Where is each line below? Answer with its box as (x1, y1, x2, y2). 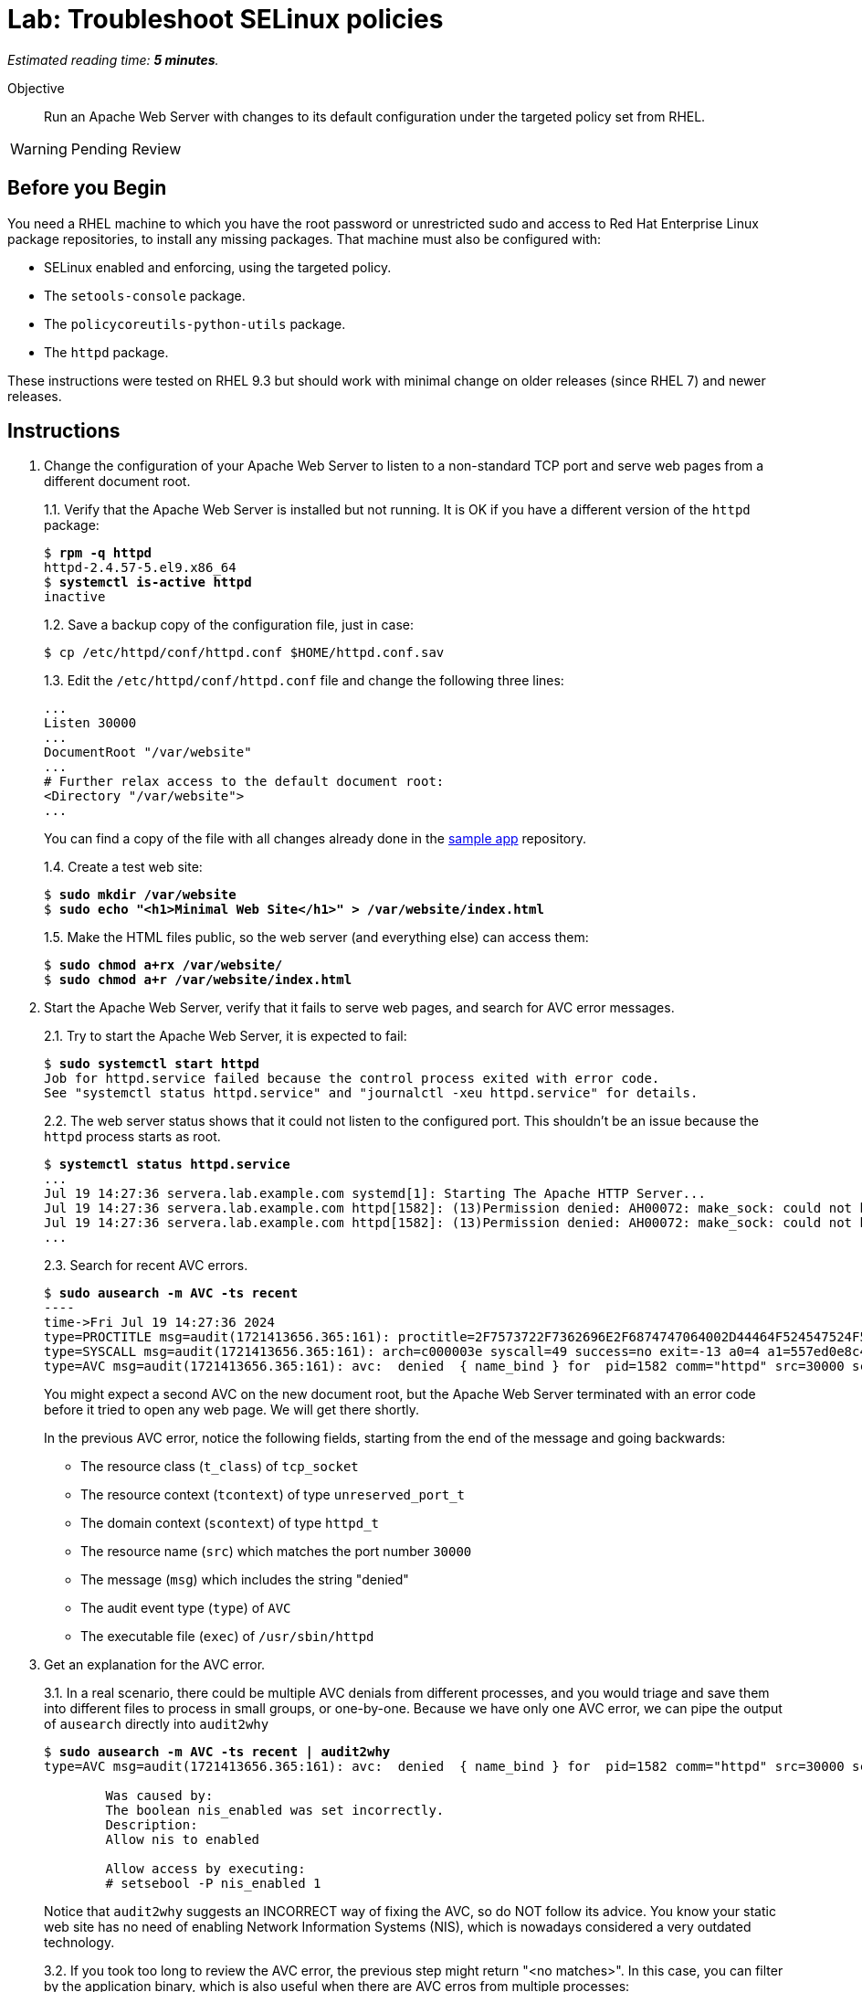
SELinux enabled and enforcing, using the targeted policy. (44, 259, 392, 275)
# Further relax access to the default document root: (44, 774, 445, 789)
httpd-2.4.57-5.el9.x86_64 (44, 560, 237, 576)
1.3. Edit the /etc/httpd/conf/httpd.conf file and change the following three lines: (44, 673, 564, 689)
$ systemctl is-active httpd (44, 575, 252, 590)
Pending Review (70, 139, 182, 158)
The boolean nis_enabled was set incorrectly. (105, 1803, 445, 1818)
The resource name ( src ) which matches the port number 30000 (80, 1543, 472, 1560)
